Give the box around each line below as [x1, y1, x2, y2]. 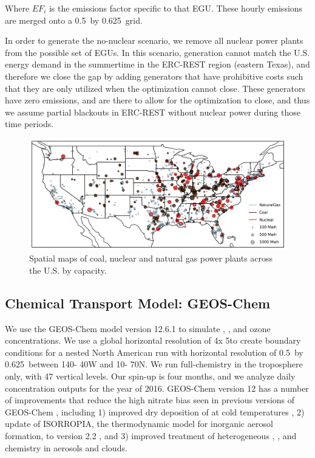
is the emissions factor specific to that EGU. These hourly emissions [49, 2, 303, 14]
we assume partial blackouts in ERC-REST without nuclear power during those [5, 105, 300, 118]
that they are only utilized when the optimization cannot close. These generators [5, 82, 305, 94]
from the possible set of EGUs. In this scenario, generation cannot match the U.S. [5, 46, 310, 58]
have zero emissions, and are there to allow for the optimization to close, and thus [5, 94, 310, 106]
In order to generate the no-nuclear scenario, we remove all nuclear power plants [5, 34, 303, 47]
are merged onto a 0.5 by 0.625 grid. [5, 13, 143, 26]
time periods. [5, 117, 54, 130]
